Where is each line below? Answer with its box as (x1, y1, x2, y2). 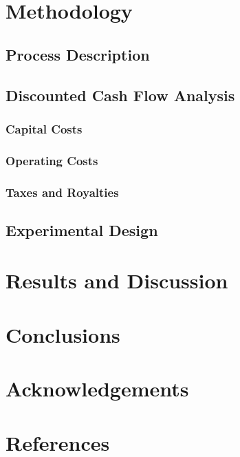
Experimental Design (6, 219, 158, 240)
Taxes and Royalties (6, 183, 119, 200)
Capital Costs (6, 120, 83, 137)
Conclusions (6, 320, 120, 348)
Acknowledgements (6, 374, 189, 403)
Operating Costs (6, 151, 98, 169)
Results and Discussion (6, 266, 228, 295)
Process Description (6, 43, 150, 65)
